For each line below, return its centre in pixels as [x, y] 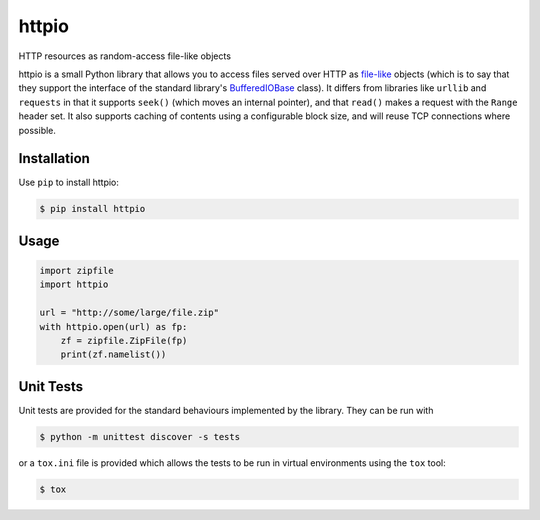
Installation [54, 158]
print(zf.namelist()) [113, 354]
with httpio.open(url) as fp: [113, 326]
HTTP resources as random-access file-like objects [125, 56]
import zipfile [76, 270]
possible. [37, 130]
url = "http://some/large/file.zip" [129, 313]
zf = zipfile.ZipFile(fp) [124, 340]
